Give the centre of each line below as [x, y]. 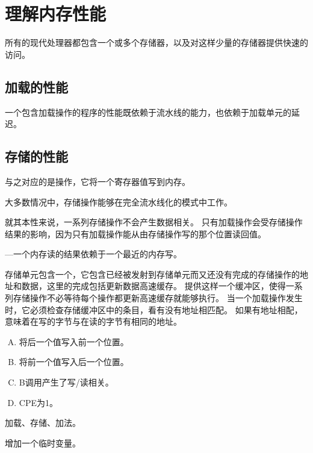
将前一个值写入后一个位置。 [74, 362]
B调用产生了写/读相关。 [66, 382]
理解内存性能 [56, 14]
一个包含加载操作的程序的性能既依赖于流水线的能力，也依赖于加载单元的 [148, 112]
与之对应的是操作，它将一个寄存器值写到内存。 [98, 181]
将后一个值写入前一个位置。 [74, 341]
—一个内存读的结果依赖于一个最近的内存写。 [93, 254]
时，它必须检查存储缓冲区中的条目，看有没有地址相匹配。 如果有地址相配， [154, 309]
